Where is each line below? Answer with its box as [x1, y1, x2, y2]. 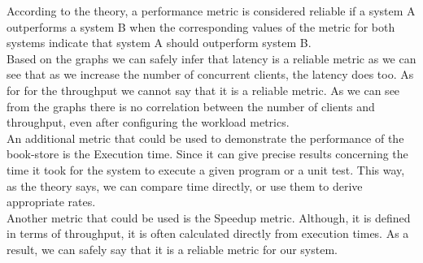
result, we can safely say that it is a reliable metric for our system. [7, 240, 338, 257]
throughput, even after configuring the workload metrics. [7, 114, 290, 131]
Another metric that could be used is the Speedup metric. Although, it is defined [7, 209, 411, 226]
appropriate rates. [7, 193, 96, 210]
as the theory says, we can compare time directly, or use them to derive [7, 177, 363, 194]
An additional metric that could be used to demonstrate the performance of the [7, 129, 404, 146]
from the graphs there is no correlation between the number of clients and [7, 97, 375, 114]
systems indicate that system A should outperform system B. [7, 34, 312, 51]
